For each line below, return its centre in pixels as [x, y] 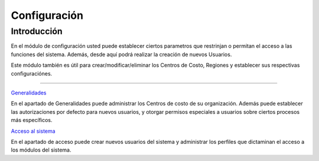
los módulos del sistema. [41, 150]
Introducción [37, 31]
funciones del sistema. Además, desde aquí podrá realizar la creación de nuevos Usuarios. [121, 54]
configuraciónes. [32, 73]
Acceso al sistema [33, 131]
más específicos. [32, 120]
